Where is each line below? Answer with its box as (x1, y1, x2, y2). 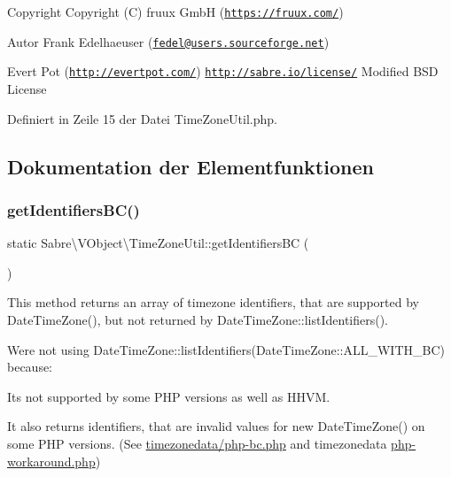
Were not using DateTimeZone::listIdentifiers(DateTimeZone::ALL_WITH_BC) (7, 340, 445, 358)
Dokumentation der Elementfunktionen (7, 152, 374, 180)
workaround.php (7, 451, 96, 470)
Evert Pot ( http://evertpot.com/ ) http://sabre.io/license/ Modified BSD (7, 62, 439, 81)
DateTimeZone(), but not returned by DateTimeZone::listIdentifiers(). (7, 310, 389, 328)
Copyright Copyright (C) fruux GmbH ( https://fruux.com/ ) (7, 3, 344, 20)
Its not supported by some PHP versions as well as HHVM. (7, 387, 330, 405)
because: (7, 358, 53, 376)
